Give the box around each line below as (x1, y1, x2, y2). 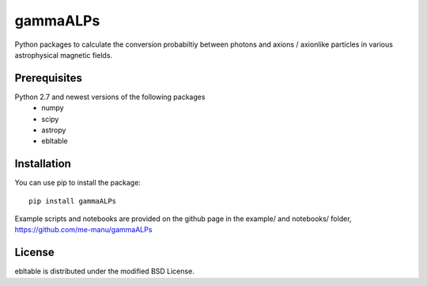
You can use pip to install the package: (14, 178, 142, 188)
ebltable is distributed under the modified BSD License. (14, 266, 195, 276)
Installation (14, 157, 71, 170)
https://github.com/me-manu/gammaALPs (14, 225, 153, 235)
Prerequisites (14, 71, 82, 85)
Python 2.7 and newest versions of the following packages (14, 92, 206, 101)
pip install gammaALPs (28, 196, 117, 205)
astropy (41, 125, 66, 135)
